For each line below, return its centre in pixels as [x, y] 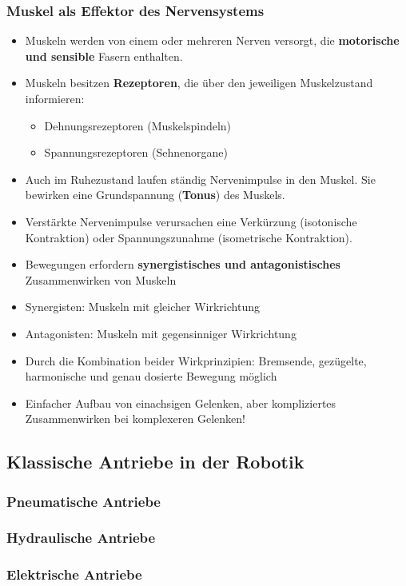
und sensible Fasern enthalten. [104, 56]
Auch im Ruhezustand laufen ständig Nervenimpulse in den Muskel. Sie [200, 179]
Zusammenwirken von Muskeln [101, 279]
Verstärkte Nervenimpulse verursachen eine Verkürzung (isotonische [191, 221]
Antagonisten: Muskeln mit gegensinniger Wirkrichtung [161, 333]
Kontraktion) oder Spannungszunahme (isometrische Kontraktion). [189, 237]
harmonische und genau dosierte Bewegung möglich [151, 376]
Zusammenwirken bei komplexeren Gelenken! [135, 419]
